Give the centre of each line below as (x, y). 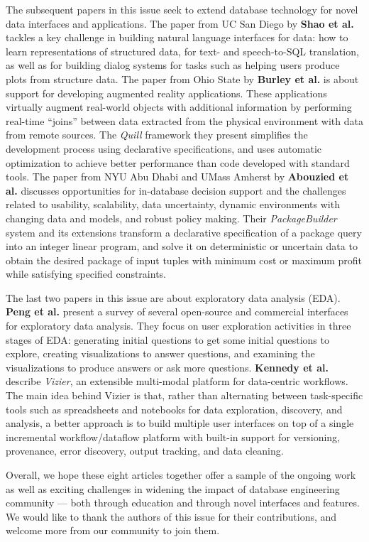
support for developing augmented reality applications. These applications (166, 93)
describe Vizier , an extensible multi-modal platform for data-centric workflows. (177, 381)
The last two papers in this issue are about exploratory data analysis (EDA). (173, 297)
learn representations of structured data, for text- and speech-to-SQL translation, (182, 51)
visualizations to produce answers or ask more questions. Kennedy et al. (167, 367)
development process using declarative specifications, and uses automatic (164, 148)
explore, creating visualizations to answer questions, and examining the (160, 353)
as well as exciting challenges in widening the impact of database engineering (173, 488)
